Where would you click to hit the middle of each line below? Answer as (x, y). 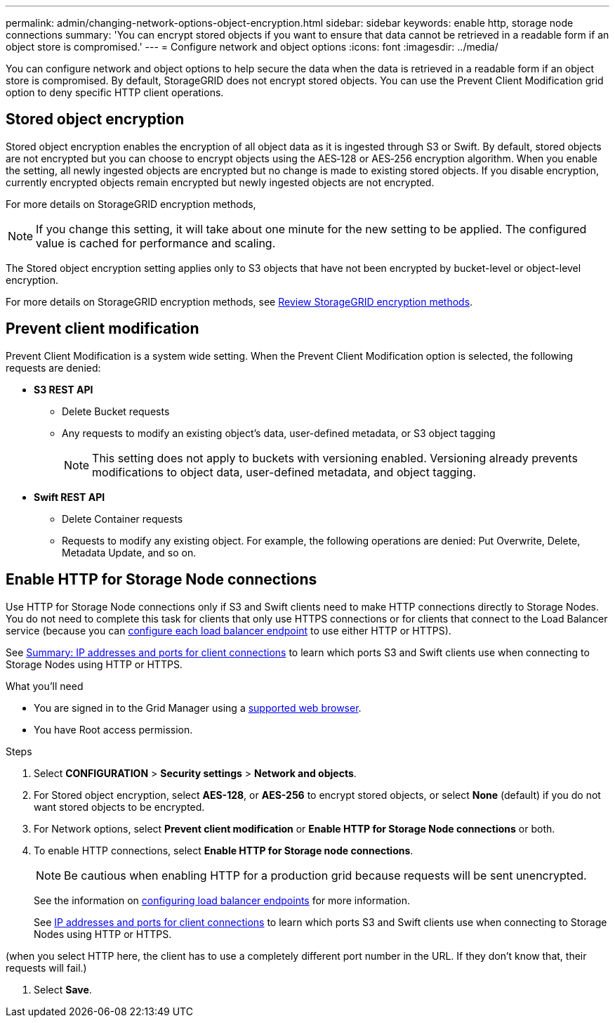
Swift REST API (70, 497)
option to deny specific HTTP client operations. (115, 92)
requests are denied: (53, 367)
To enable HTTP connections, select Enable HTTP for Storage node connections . (224, 850)
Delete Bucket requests (116, 411)
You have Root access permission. (113, 729)
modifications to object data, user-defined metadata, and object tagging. (284, 472)
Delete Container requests (123, 519)
